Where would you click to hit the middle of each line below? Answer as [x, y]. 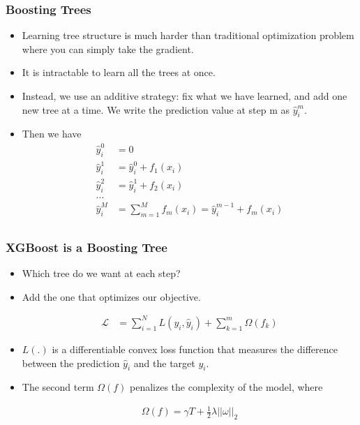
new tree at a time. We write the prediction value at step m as [156, 109]
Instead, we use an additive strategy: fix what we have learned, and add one [185, 96]
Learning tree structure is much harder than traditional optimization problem [188, 35]
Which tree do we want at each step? [101, 273]
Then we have [52, 134]
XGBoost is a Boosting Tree [87, 247]
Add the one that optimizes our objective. [111, 296]
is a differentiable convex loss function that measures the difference [195, 349]
